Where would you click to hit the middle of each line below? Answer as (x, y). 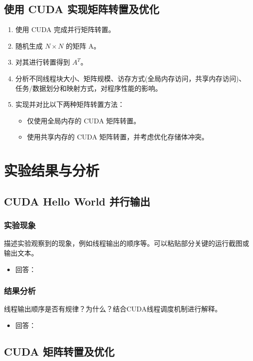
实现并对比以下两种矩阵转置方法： (70, 104)
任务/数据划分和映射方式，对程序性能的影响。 (89, 88)
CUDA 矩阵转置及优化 (59, 351)
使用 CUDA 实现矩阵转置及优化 (82, 9)
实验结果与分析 (52, 170)
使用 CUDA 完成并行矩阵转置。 (65, 29)
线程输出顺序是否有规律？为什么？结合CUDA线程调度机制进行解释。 (113, 309)
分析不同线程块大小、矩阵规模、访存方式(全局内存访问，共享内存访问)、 (130, 78)
